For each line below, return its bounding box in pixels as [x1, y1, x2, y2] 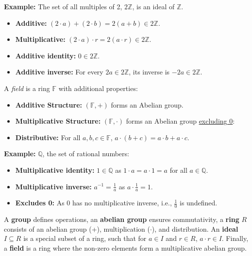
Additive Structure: [15, 99, 83, 110]
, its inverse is [129, 67, 170, 77]
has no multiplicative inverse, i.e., [72, 198, 172, 208]
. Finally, [221, 233, 249, 243]
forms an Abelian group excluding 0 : [126, 116, 235, 126]
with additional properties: [58, 83, 138, 93]
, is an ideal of [132, 1, 175, 11]
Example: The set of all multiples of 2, [4, 1, 122, 11]
